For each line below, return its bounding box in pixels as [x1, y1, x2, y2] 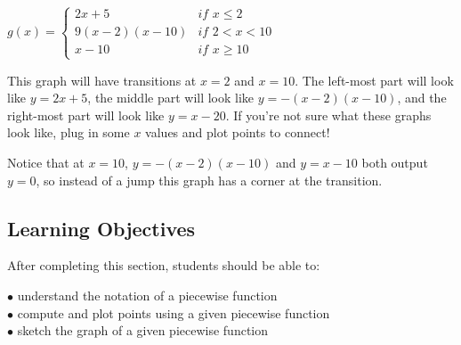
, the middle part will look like [87, 88, 255, 107]
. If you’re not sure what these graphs [225, 105, 432, 124]
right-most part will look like [7, 105, 165, 124]
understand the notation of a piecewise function [17, 285, 278, 304]
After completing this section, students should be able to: [7, 256, 320, 275]
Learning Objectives [7, 214, 196, 242]
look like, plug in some [7, 123, 130, 142]
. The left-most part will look [295, 70, 454, 89]
